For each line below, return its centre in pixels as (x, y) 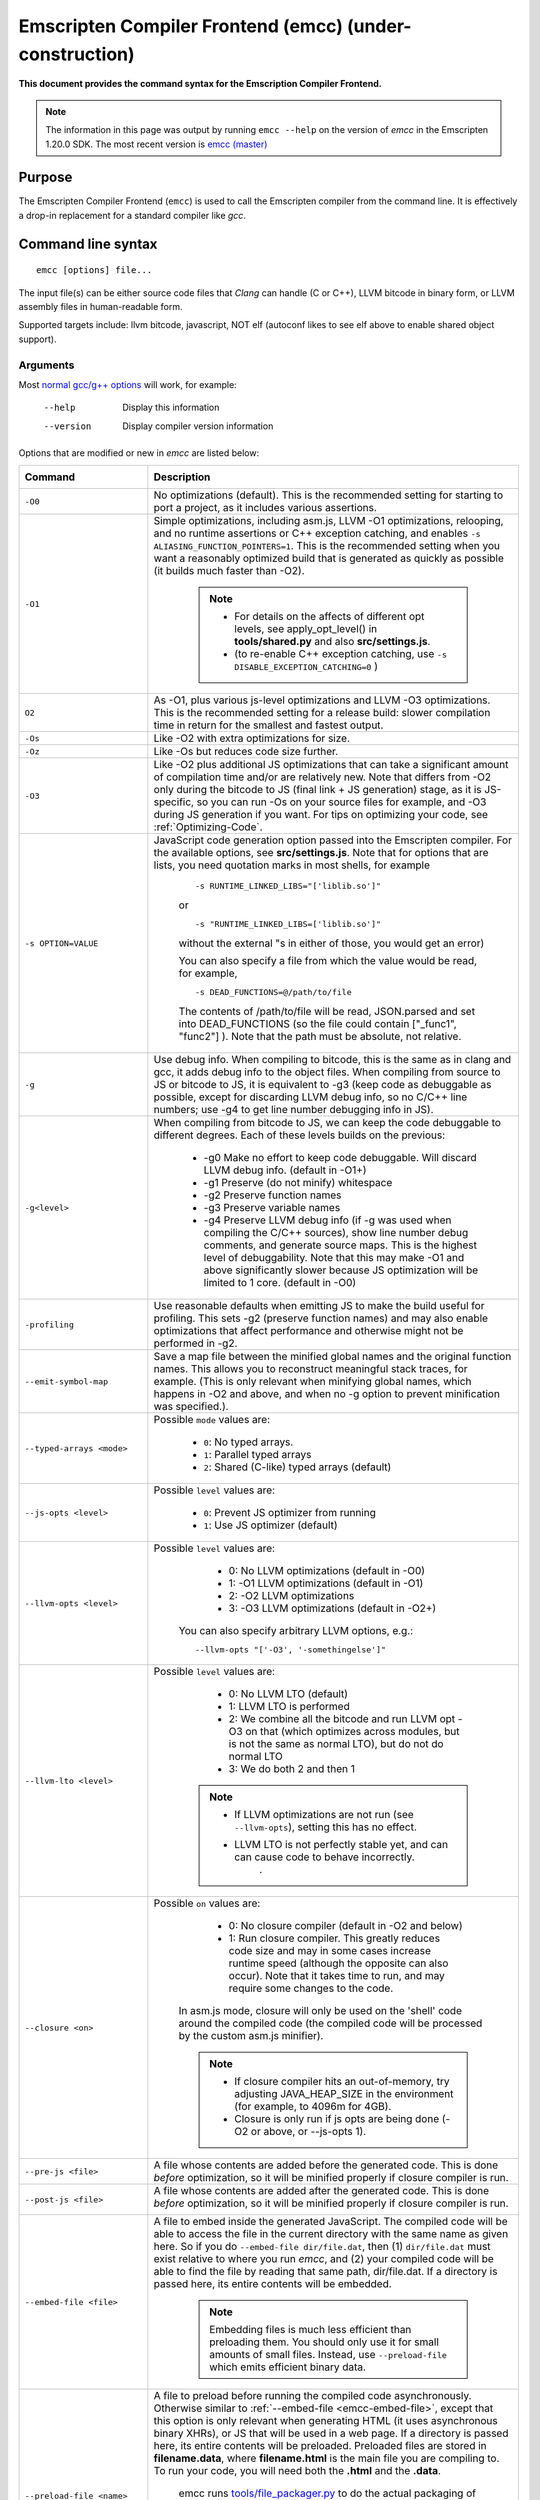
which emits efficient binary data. (288, 2367)
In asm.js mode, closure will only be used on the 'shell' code (320, 2011)
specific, (174, 802)
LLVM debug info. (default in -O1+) (285, 1170)
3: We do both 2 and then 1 (291, 1769)
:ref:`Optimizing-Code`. (208, 827)
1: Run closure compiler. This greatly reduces (334, 1938)
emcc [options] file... (94, 270)
